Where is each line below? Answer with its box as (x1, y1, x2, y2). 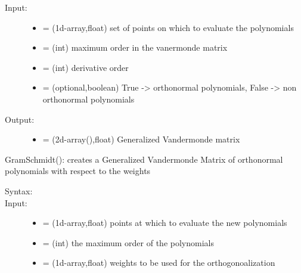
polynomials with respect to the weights (5, 165, 151, 177)
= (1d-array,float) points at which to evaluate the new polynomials (42, 216, 287, 229)
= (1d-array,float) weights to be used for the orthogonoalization (42, 256, 275, 269)
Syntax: (5, 184, 33, 197)
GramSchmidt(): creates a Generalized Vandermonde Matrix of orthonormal (5, 153, 283, 165)
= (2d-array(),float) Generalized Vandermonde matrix (42, 133, 240, 145)
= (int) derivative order (42, 61, 129, 73)
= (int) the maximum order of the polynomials (42, 236, 214, 249)
